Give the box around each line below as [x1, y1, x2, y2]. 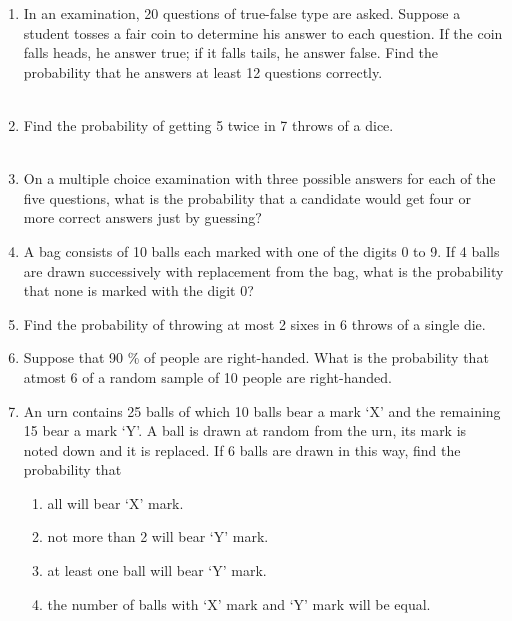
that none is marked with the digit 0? [23, 280, 254, 301]
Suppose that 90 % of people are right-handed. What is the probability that [23, 347, 489, 368]
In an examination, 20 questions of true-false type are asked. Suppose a [23, 3, 461, 23]
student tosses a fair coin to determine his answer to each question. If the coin [23, 22, 503, 43]
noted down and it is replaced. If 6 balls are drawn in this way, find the [23, 439, 461, 460]
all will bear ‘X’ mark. [47, 492, 184, 513]
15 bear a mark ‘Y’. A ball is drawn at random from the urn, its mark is [23, 420, 467, 441]
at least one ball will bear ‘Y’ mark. [47, 560, 267, 581]
